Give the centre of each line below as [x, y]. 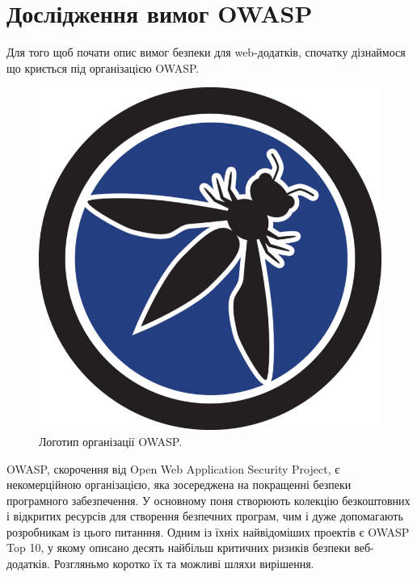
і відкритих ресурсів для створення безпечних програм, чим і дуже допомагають [205, 516]
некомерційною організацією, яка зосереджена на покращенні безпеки [179, 484]
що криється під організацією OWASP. [103, 67]
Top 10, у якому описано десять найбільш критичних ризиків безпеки [179, 548]
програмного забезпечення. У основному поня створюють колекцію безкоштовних [208, 500]
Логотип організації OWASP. [111, 441]
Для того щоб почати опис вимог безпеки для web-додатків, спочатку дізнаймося [206, 52]
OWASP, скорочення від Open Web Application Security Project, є [173, 468]
